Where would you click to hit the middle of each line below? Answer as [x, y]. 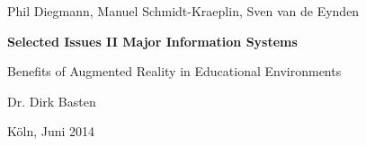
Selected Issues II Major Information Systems [152, 41]
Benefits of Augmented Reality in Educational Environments [174, 71]
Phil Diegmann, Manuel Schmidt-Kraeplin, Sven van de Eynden [183, 11]
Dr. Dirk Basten [52, 101]
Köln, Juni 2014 [51, 131]
